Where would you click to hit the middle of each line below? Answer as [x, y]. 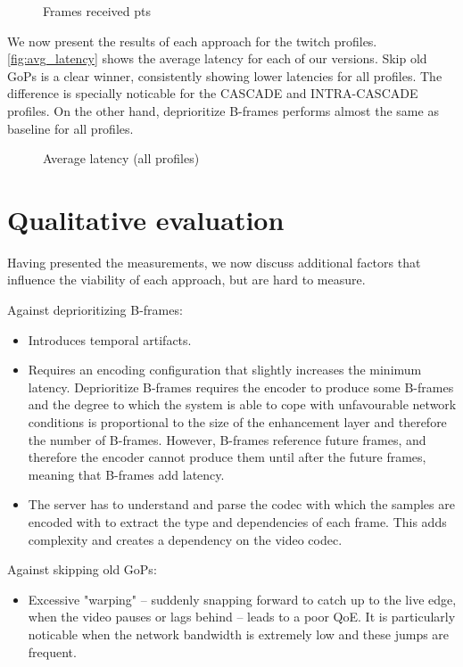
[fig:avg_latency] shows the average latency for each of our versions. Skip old [217, 58]
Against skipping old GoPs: [82, 569]
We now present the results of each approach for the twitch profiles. [192, 41]
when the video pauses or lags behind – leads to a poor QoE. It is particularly [242, 617]
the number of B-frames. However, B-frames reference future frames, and [227, 439]
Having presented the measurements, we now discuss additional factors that [214, 262]
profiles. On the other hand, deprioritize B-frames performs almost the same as [223, 110]
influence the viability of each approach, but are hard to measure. [186, 280]
